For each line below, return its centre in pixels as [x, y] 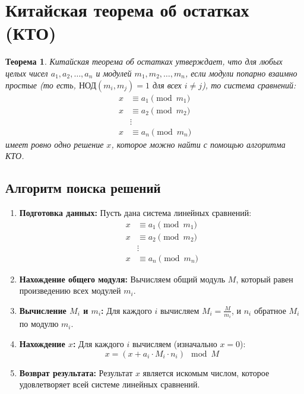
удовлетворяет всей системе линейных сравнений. [110, 384]
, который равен [265, 279]
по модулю [39, 324]
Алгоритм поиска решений [83, 188]
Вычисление [43, 310]
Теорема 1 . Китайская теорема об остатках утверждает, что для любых [144, 61]
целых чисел [27, 73]
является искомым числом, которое [206, 372]
